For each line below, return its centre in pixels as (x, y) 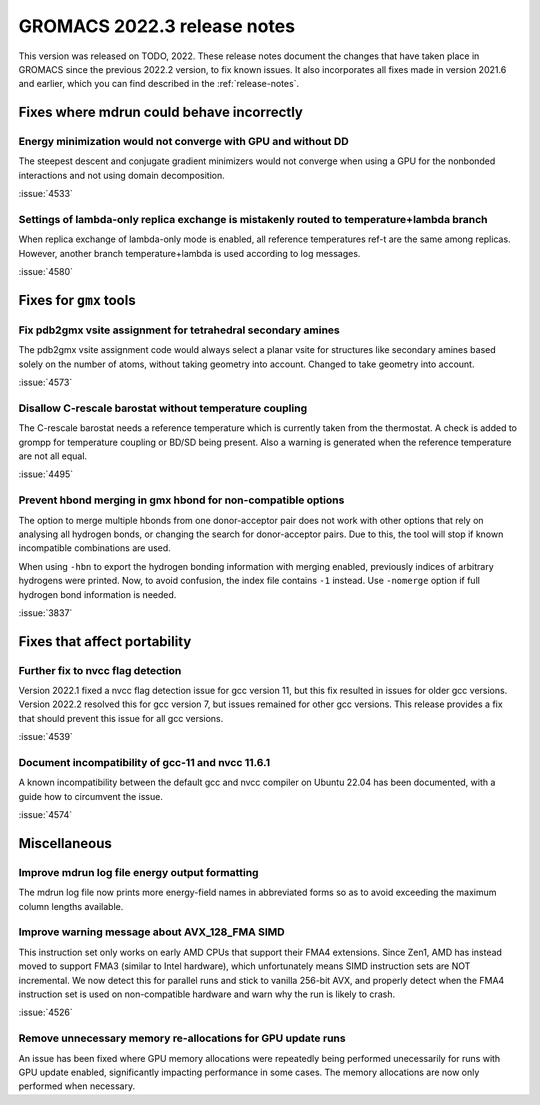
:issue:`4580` (46, 272)
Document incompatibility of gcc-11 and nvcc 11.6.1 (144, 763)
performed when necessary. (76, 1086)
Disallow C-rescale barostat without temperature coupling (163, 408)
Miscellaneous (65, 843)
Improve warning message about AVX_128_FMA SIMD (151, 932)
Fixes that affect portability (105, 641)
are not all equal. (53, 456)
